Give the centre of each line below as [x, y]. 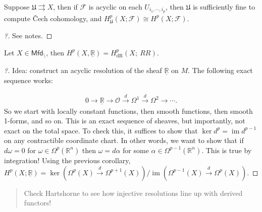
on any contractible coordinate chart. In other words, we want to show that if [124, 140]
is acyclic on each [115, 7]
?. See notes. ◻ [28, 36]
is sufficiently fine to [224, 7]
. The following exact [220, 70]
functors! [38, 203]
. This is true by [227, 150]
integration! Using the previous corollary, [67, 160]
